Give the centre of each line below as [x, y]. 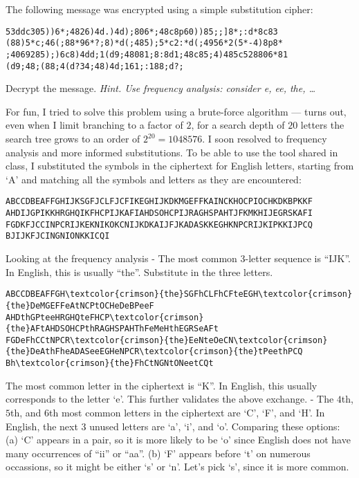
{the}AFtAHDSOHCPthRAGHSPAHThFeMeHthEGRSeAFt [112, 329]
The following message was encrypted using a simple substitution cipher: [159, 9]
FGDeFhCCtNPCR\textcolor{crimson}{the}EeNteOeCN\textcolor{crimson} [167, 340]
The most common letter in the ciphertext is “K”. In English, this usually [162, 385]
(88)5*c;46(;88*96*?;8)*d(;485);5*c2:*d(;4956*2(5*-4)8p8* [144, 43]
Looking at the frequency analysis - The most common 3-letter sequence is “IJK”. [178, 258]
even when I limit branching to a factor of [94, 125]
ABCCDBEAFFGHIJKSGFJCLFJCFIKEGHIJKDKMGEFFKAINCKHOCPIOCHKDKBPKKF [159, 202]
